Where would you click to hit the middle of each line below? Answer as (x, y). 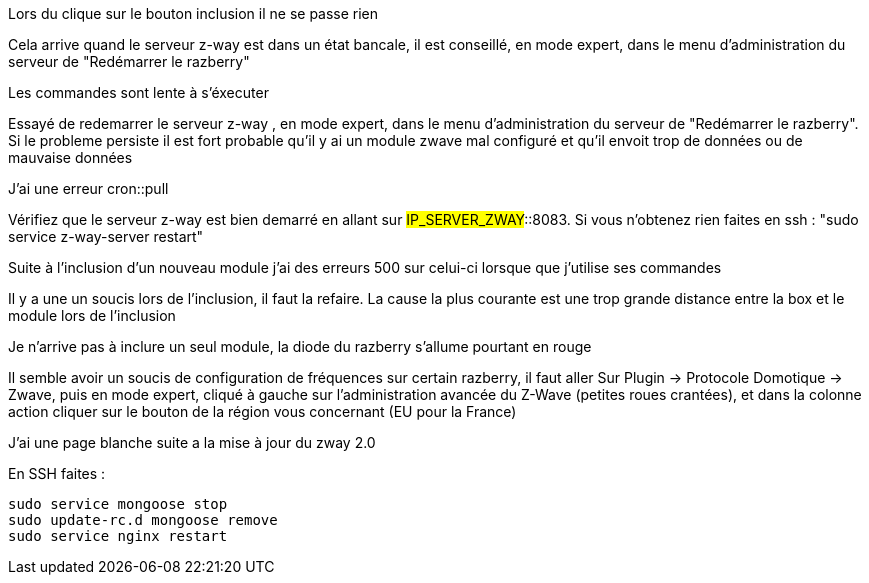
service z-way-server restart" (106, 236)
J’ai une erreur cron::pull (88, 188)
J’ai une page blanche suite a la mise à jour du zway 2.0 (192, 442)
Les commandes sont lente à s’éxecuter (138, 92)
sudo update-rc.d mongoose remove (143, 520)
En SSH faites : (57, 473)
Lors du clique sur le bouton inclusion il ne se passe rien (193, 13)
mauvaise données (70, 157)
